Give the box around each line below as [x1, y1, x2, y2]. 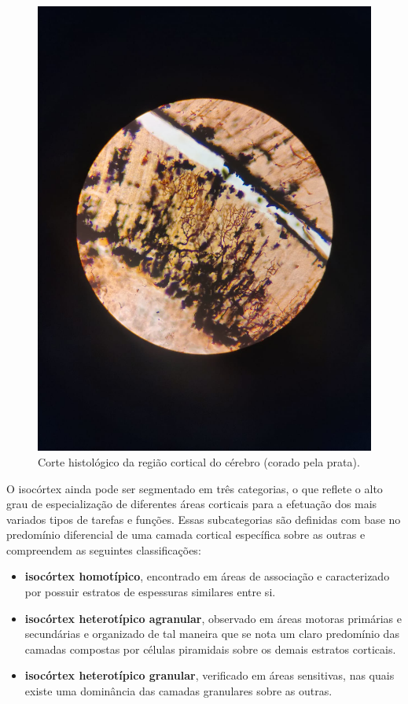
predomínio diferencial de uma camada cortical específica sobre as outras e [6, 526, 366, 543]
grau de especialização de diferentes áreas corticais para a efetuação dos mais [6, 496, 377, 512]
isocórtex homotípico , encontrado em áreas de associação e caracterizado [24, 568, 390, 584]
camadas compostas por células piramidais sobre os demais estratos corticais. [24, 640, 396, 657]
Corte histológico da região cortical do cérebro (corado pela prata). [38, 453, 360, 470]
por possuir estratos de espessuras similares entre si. [24, 584, 276, 600]
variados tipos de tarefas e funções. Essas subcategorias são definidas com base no [6, 510, 401, 527]
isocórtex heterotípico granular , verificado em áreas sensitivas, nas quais [24, 667, 395, 684]
